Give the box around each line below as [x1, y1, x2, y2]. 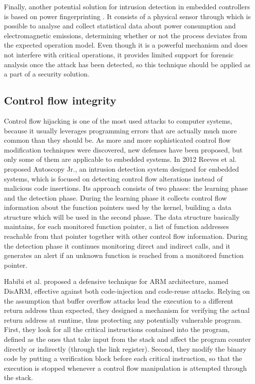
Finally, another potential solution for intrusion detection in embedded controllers [4, 1, 250, 11]
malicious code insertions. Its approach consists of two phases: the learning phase [4, 183, 248, 193]
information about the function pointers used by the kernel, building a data [4, 202, 231, 212]
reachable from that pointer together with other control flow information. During [4, 231, 248, 241]
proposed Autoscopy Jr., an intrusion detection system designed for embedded [4, 163, 239, 174]
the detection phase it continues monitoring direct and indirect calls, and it [4, 240, 230, 251]
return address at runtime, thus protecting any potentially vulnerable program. [4, 314, 242, 325]
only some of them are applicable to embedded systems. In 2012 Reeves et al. [4, 154, 237, 164]
